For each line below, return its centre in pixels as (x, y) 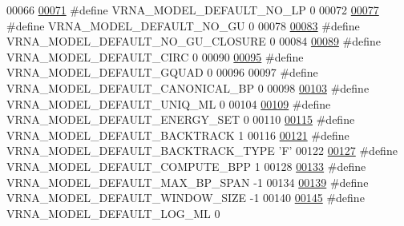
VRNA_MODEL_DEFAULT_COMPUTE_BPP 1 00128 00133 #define (186, 166)
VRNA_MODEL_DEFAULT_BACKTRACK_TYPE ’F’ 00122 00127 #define (202, 151)
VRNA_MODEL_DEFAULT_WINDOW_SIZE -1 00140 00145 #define (186, 198)
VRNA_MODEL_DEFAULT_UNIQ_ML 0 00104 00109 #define (169, 103)
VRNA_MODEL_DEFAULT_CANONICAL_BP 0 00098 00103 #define (188, 87)
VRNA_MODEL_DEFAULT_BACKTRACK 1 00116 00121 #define (178, 135)
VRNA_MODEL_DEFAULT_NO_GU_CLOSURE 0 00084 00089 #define (194, 41)
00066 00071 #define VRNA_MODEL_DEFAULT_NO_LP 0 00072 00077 (193, 10)
